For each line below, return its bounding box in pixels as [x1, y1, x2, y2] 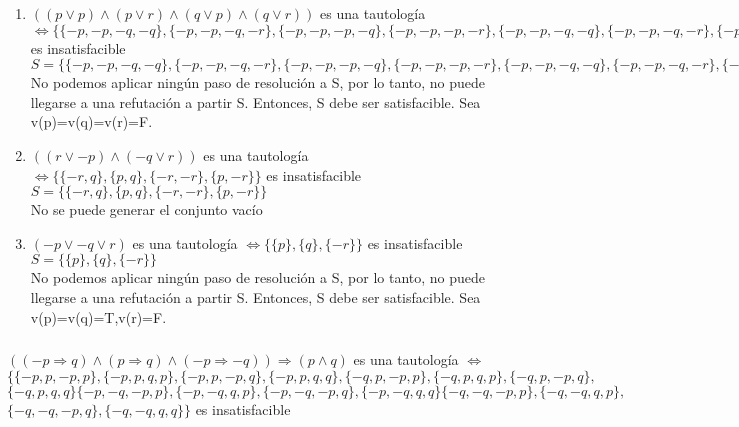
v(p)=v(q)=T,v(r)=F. [30, 306, 167, 327]
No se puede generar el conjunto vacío [30, 199, 263, 220]
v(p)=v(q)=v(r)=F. [30, 111, 153, 132]
